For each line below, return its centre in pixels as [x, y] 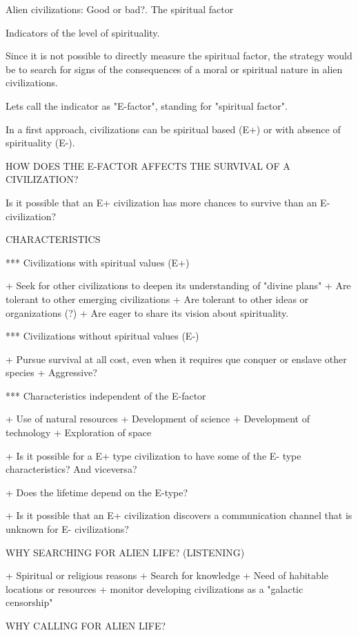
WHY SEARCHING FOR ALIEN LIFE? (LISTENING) [125, 552]
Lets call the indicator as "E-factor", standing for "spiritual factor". [147, 105]
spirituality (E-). [40, 143]
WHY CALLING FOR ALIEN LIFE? [86, 625]
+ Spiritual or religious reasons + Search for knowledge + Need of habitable [167, 575]
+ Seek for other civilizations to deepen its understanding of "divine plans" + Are [178, 285]
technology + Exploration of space [79, 432]
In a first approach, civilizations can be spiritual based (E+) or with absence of [173, 129]
